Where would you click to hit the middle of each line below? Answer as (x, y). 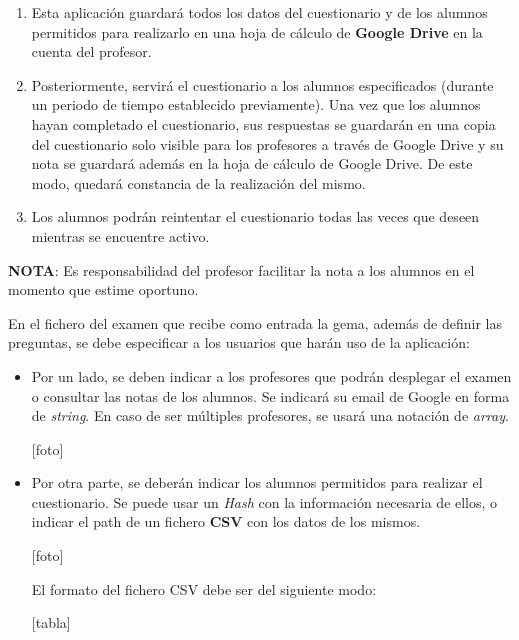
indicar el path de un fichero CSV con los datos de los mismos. (226, 521)
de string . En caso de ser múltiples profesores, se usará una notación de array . (270, 415)
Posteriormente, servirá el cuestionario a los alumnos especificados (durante (262, 84)
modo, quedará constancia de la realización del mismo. (198, 182)
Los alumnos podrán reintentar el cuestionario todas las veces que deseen (255, 216)
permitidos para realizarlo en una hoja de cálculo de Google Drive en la (257, 31)
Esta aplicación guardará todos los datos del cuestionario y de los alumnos (259, 12)
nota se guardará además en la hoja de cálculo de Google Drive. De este (252, 163)
